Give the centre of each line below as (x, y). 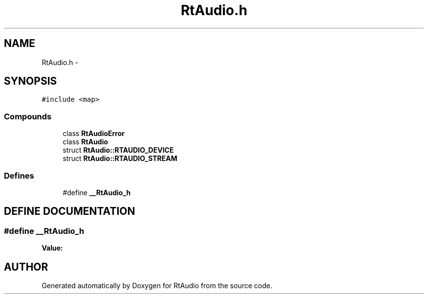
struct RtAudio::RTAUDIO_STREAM (120, 159)
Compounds (28, 116)
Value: (52, 248)
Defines (19, 175)
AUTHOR (26, 267)
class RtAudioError (94, 134)
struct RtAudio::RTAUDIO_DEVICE (118, 150)
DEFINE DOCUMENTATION (70, 211)
